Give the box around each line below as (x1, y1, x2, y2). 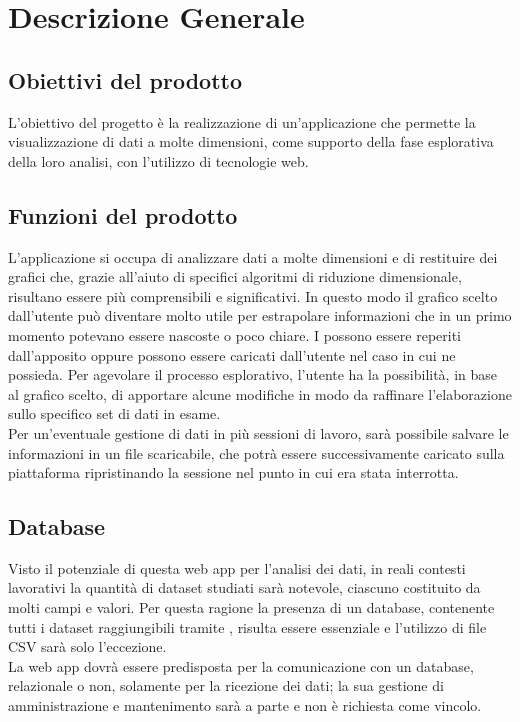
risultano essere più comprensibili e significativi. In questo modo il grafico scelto (8, 285, 498, 306)
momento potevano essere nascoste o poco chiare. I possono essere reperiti (8, 324, 461, 345)
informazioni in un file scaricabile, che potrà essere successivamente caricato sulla (8, 442, 505, 463)
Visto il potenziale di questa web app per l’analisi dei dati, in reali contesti (8, 557, 466, 578)
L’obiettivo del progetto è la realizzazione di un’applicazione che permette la (8, 111, 476, 132)
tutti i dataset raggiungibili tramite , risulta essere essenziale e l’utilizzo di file (8, 616, 487, 637)
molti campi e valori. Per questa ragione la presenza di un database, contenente (8, 597, 495, 618)
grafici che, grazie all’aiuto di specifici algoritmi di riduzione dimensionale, (8, 266, 462, 287)
